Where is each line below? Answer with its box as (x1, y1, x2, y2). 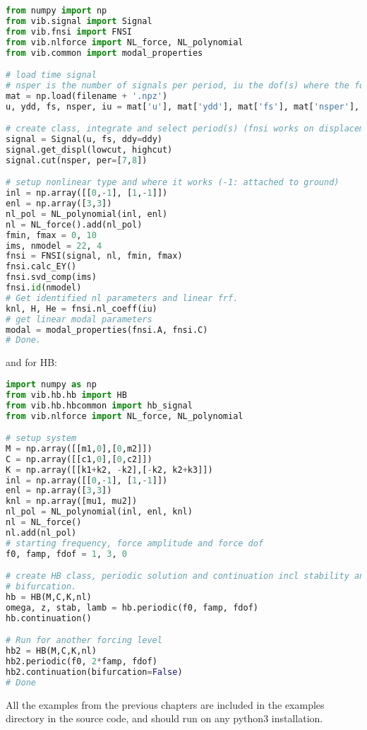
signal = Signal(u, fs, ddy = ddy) (6, 134, 162, 145)
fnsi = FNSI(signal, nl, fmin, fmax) (6, 251, 183, 261)
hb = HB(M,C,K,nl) (6, 592, 92, 602)
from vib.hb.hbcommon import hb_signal (6, 400, 193, 411)
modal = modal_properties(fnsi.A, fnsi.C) (6, 324, 208, 335)
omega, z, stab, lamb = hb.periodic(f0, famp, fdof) (6, 602, 258, 613)
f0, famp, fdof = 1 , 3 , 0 (6, 548, 127, 559)
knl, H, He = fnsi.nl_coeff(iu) (6, 303, 157, 314)
